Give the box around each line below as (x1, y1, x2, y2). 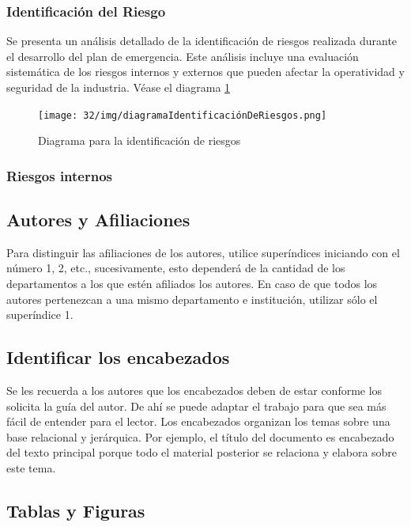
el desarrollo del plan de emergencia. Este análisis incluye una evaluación (6, 47, 359, 64)
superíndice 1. (6, 306, 74, 323)
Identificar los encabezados (6, 345, 230, 370)
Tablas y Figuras (6, 499, 145, 523)
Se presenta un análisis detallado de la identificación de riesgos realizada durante (6, 32, 398, 49)
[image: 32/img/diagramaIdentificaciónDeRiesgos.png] (38, 109, 327, 121)
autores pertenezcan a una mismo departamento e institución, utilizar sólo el (6, 290, 378, 307)
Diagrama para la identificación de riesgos (38, 132, 241, 149)
